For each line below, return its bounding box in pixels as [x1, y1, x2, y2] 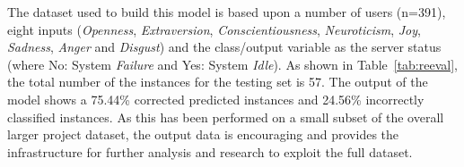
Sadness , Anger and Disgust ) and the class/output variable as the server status [7, 38, 442, 56]
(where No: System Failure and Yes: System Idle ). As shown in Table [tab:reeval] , [7, 54, 458, 73]
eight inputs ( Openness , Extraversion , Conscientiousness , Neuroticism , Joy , [7, 20, 421, 38]
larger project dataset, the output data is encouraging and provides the [7, 125, 399, 144]
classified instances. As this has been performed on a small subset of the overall [7, 107, 444, 126]
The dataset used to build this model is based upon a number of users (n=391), [7, 3, 446, 21]
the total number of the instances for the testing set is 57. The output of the [7, 72, 428, 91]
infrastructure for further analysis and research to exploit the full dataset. [7, 142, 413, 161]
